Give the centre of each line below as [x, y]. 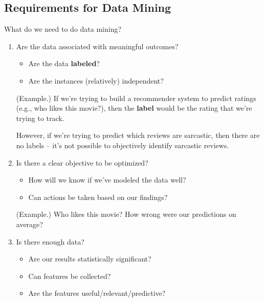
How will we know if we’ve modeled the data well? [107, 180]
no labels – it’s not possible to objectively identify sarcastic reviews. [123, 145]
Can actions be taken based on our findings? [98, 197]
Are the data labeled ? [64, 63]
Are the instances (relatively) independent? [96, 80]
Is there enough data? [50, 241]
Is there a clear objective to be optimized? [82, 162]
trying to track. [40, 118]
